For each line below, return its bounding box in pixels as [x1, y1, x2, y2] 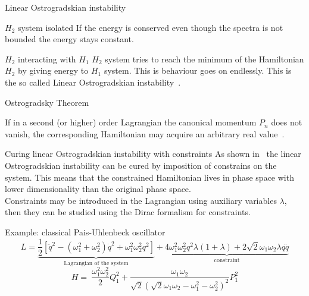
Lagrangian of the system [64, 260, 129, 267]
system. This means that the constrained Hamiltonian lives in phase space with [5, 171, 294, 183]
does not [271, 116, 302, 128]
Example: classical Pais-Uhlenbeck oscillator [5, 225, 166, 238]
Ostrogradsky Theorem [5, 96, 89, 108]
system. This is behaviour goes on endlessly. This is [104, 64, 292, 77]
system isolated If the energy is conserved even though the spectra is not [17, 21, 283, 33]
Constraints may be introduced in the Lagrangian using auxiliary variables [5, 194, 277, 206]
